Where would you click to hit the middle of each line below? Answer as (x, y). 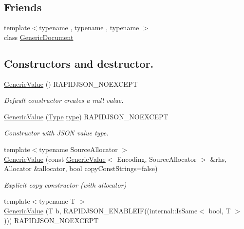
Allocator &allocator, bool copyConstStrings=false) (81, 168)
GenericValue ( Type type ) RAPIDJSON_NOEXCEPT (86, 116)
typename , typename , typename (89, 28)
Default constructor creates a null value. (64, 100)
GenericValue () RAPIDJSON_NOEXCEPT (71, 84)
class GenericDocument (39, 37)
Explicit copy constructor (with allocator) (65, 184)
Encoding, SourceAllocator (157, 159)
